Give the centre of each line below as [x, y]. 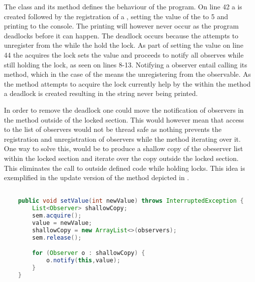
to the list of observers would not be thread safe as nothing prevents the [113, 129]
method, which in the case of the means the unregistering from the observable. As [127, 74]
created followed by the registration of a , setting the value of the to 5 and [116, 16]
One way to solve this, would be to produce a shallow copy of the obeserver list [124, 148]
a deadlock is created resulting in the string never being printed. [101, 93]
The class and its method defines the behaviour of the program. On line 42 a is [123, 6]
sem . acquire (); [57, 216]
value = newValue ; [62, 223]
